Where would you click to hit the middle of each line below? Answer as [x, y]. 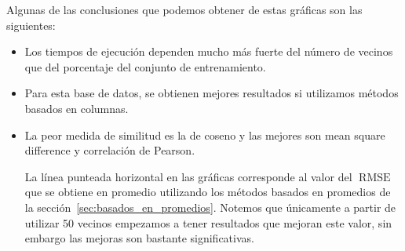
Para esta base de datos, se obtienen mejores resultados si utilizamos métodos [212, 93]
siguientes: [31, 25]
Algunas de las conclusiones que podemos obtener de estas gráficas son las [184, 9]
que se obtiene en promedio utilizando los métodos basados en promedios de [208, 192]
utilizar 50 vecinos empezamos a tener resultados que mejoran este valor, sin [208, 222]
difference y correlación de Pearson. [110, 150]
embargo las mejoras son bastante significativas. [139, 238]
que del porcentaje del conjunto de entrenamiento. [145, 66]
